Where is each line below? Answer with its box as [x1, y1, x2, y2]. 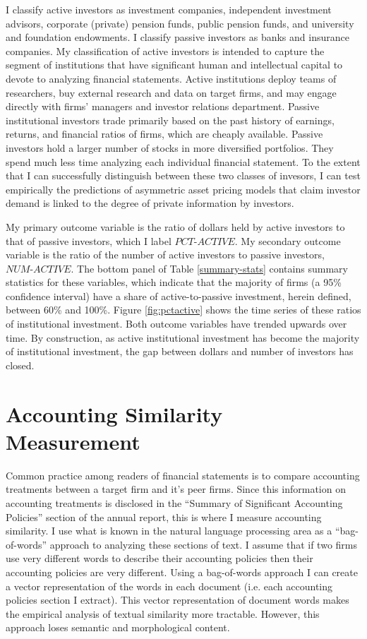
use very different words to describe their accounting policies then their [6, 551, 313, 566]
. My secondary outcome [234, 233, 341, 248]
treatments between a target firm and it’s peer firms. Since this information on [6, 482, 346, 496]
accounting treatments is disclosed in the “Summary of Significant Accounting [6, 495, 343, 510]
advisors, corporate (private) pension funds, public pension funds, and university [6, 16, 354, 30]
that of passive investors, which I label [6, 233, 172, 248]
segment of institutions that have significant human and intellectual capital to [6, 57, 343, 72]
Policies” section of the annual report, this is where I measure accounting [6, 509, 322, 524]
